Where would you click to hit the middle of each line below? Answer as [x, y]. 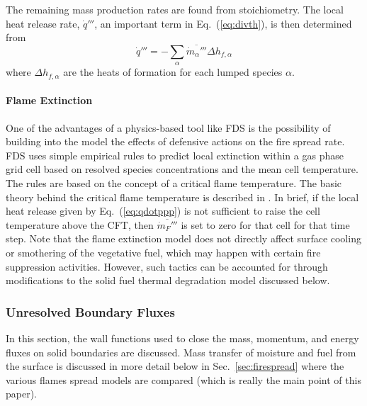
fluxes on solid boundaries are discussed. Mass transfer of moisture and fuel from [181, 352]
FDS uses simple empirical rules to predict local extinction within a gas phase [175, 155]
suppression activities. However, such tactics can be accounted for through [167, 266]
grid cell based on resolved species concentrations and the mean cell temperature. [182, 169]
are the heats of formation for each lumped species [173, 72]
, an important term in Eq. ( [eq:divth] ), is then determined [223, 23]
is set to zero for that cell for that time [265, 224]
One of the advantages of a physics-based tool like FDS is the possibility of [168, 127]
